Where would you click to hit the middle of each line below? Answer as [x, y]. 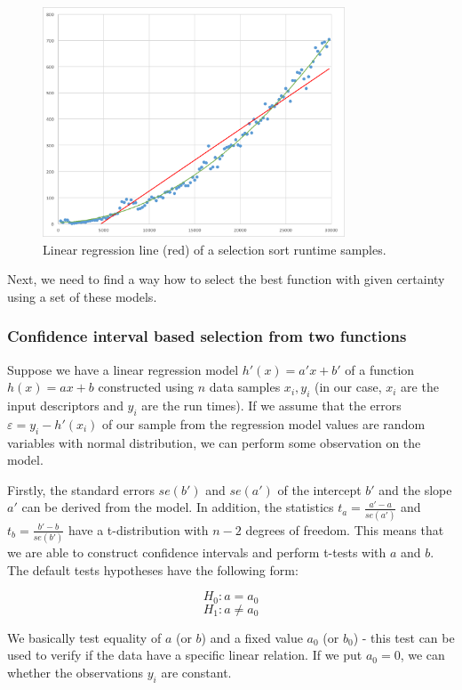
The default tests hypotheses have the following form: [153, 569]
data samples [245, 387]
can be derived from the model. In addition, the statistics [178, 507]
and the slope [415, 489]
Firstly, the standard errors [81, 489]
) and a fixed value [252, 637]
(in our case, [348, 387]
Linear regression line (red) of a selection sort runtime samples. [215, 249]
